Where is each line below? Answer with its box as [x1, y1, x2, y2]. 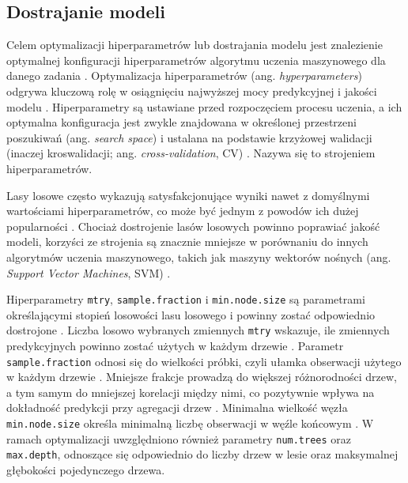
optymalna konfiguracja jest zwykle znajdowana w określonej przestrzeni [6, 114, 357, 130]
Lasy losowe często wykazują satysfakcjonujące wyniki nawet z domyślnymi [6, 187, 370, 203]
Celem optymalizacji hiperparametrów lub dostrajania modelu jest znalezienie [6, 36, 383, 53]
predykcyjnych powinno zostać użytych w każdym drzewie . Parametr [6, 338, 344, 354]
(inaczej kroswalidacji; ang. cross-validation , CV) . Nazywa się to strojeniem [6, 145, 376, 161]
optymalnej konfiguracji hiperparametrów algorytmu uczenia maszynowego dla [6, 51, 386, 68]
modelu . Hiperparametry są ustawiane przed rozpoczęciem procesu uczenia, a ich [6, 98, 402, 115]
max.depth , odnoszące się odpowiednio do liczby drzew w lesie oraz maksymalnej [6, 446, 399, 462]
